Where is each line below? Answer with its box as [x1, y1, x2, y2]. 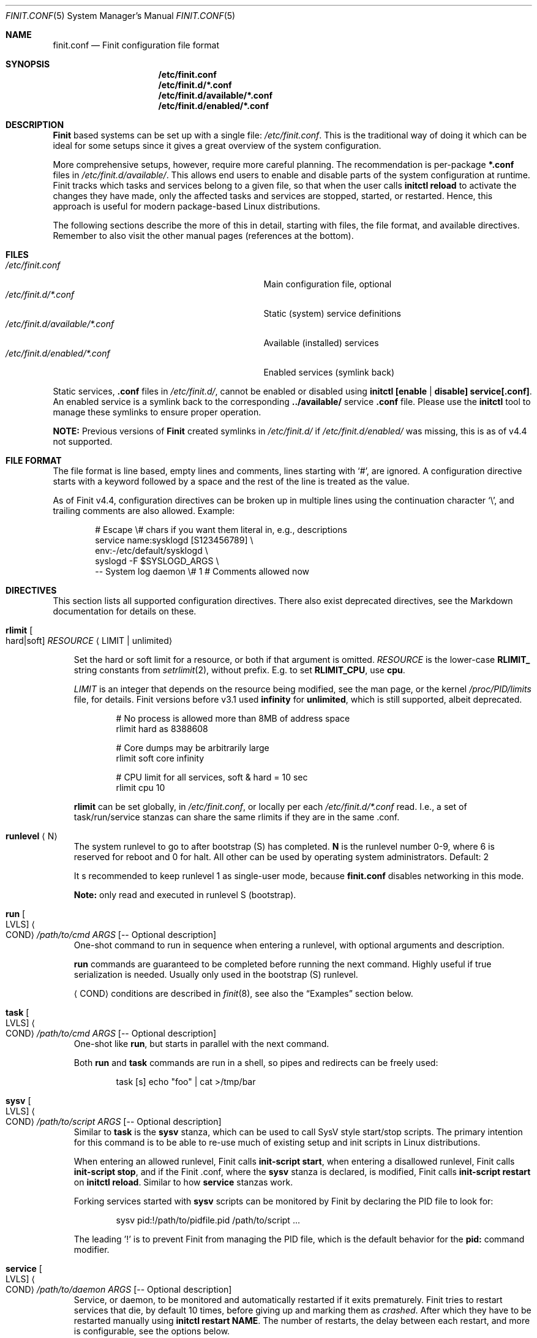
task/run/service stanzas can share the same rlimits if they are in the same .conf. [73, 812, 400, 822]
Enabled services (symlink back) [263, 367, 395, 377]
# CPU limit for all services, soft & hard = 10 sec [116, 772, 308, 782]
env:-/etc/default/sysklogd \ [95, 545, 208, 556]
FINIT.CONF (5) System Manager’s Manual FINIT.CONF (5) [6, 10, 236, 21]
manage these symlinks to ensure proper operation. [53, 407, 261, 417]
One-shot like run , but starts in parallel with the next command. [73, 1038, 329, 1049]
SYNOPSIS [6, 59, 50, 69]
